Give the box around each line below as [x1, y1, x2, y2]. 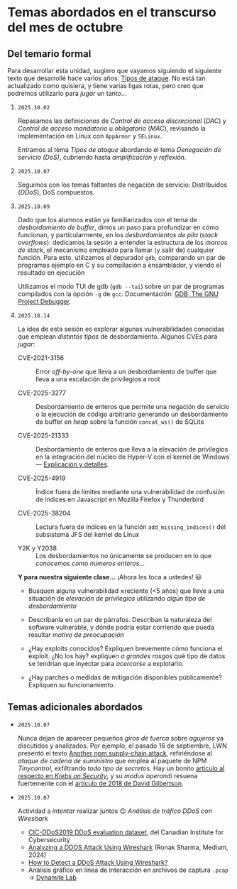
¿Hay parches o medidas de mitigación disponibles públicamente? [28, 673, 222, 682]
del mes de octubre [7, 19, 123, 36]
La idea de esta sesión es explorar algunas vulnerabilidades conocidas [17, 324, 225, 333]
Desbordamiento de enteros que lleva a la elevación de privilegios [35, 445, 228, 453]
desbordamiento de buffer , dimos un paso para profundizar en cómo [17, 223, 219, 231]
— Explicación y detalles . [35, 460, 109, 469]
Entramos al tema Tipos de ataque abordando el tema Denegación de [17, 146, 221, 153]
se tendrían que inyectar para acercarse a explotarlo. [28, 660, 184, 667]
